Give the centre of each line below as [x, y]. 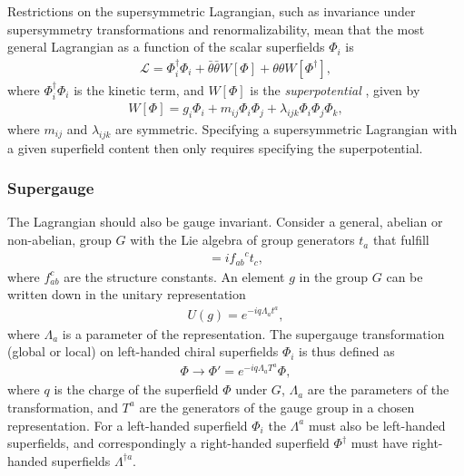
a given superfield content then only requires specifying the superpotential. [215, 147]
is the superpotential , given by [335, 89]
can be [405, 276]
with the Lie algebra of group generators [242, 240]
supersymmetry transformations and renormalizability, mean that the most [216, 29]
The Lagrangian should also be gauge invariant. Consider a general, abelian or [225, 222]
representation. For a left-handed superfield [128, 425]
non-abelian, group [59, 240]
